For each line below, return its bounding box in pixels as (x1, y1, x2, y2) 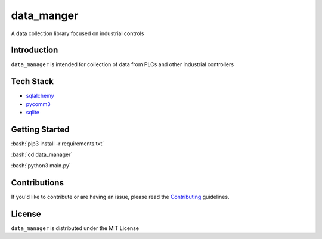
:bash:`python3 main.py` (11, 162, 71, 169)
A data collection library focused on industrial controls (11, 30, 144, 37)
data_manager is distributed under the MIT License (11, 224, 140, 232)
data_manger (11, 9, 79, 22)
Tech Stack (11, 76, 54, 86)
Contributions (11, 178, 64, 188)
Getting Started (11, 124, 70, 134)
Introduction (11, 45, 58, 55)
